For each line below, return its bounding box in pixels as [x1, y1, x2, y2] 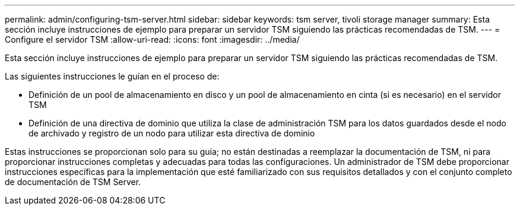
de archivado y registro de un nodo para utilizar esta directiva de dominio [28, 128, 315, 138]
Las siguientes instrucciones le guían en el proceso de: [5, 71, 220, 81]
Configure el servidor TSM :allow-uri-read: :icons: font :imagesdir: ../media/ [5, 34, 300, 44]
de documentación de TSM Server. [5, 177, 141, 187]
